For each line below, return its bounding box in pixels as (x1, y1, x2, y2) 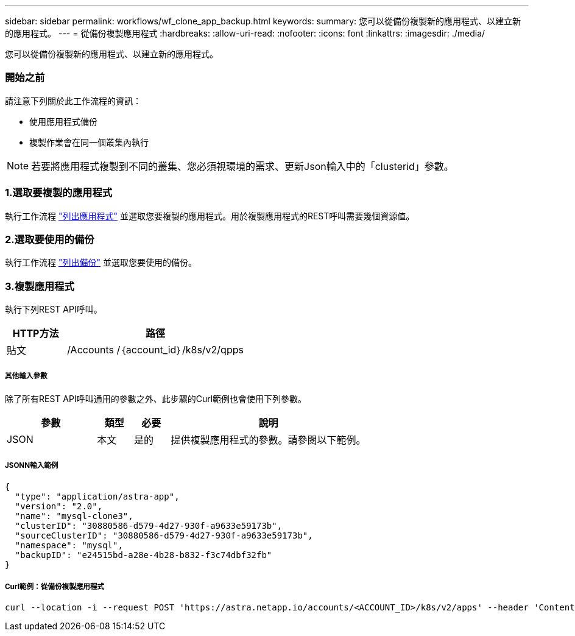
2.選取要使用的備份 (5, 233, 94, 246)
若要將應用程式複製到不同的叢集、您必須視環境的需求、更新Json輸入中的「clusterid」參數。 (31, 160, 454, 172)
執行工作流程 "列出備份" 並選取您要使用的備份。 (5, 257, 197, 268)
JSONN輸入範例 (5, 461, 58, 470)
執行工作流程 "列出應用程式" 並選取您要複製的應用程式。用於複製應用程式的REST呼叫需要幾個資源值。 (5, 210, 415, 221)
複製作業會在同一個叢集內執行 (29, 136, 149, 147)
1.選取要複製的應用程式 (5, 186, 113, 199)
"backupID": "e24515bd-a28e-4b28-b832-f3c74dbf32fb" (15, 549, 272, 560)
